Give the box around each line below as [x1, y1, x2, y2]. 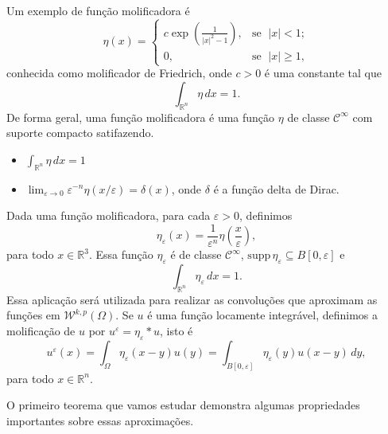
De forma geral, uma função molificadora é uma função [6, 108, 275, 125]
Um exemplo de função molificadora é [6, 2, 190, 18]
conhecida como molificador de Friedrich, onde [6, 65, 232, 81]
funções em [6, 307, 60, 323]
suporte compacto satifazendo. [6, 124, 154, 141]
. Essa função [88, 246, 153, 263]
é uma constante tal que [264, 65, 382, 81]
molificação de [6, 322, 76, 338]
